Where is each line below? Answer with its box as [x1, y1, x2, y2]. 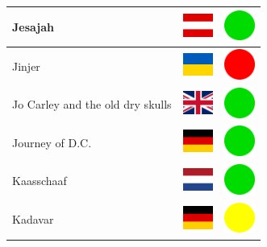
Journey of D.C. [12, 134, 92, 150]
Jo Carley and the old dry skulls [12, 96, 172, 113]
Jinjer [12, 57, 40, 74]
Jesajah [12, 18, 55, 35]
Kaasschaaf [12, 172, 67, 189]
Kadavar [12, 211, 54, 228]
